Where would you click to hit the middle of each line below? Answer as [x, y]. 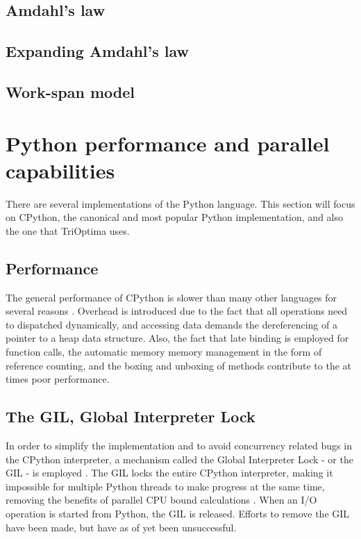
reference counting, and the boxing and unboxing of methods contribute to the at [179, 365]
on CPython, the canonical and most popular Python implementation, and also [174, 217]
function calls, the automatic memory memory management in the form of [164, 352]
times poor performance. [58, 379]
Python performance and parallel [168, 143]
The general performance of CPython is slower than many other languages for [171, 297]
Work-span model [70, 91]
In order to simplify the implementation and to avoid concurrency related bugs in [179, 445]
